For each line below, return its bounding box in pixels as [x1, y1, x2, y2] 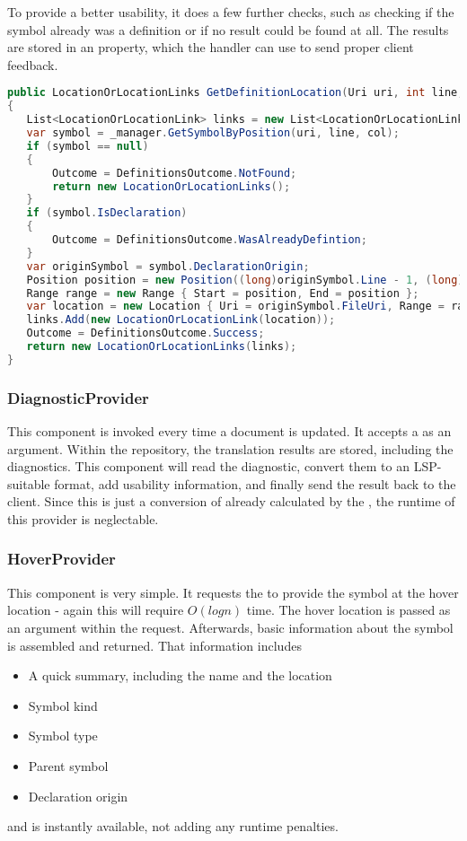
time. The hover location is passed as [246, 600, 451, 619]
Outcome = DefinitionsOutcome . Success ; [26, 327, 265, 340]
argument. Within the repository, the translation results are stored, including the [7, 439, 454, 458]
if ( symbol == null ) [26, 139, 149, 153]
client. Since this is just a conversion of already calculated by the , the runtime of [7, 492, 455, 511]
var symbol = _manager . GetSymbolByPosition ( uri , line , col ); [26, 127, 400, 139]
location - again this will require [7, 600, 184, 619]
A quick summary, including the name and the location [28, 666, 332, 685]
